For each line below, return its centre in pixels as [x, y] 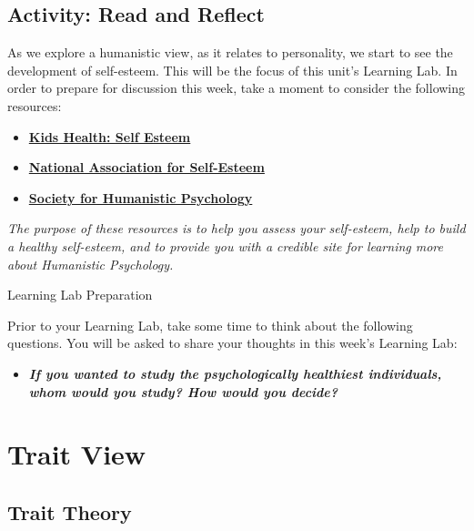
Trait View [77, 454]
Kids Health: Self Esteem [110, 136]
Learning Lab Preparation [80, 295]
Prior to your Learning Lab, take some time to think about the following [210, 325]
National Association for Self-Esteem [146, 167]
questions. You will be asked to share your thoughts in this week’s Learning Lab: [232, 343]
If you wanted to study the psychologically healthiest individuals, [235, 373]
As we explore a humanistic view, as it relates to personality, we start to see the [230, 52]
